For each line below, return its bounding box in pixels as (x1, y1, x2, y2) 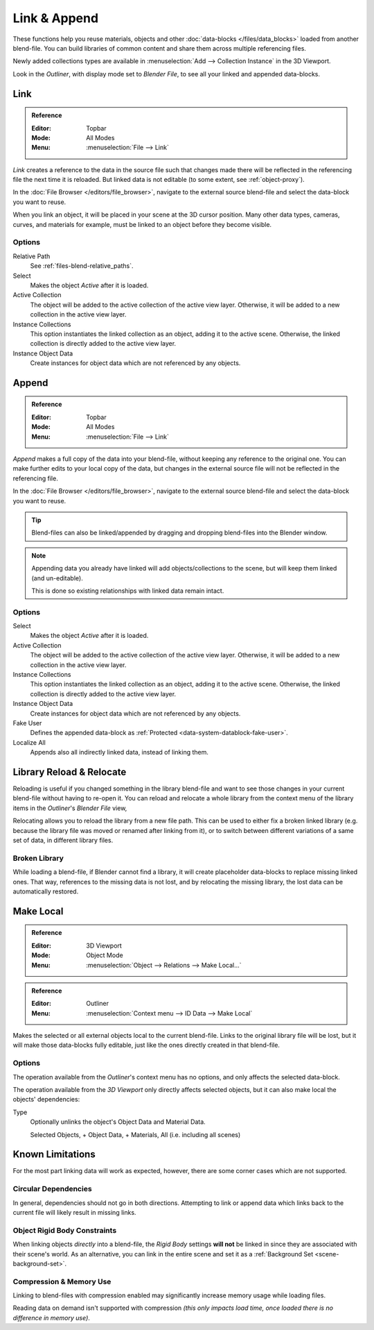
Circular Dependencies (12, 1184, 93, 1194)
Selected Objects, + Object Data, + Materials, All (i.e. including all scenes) (30, 1130, 241, 1138)
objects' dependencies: (12, 1095, 80, 1104)
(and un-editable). (31, 573, 83, 582)
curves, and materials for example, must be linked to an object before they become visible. (12, 220, 272, 228)
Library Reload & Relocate (12, 766, 127, 777)
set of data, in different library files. (12, 836, 114, 845)
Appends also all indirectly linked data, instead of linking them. (30, 748, 209, 757)
